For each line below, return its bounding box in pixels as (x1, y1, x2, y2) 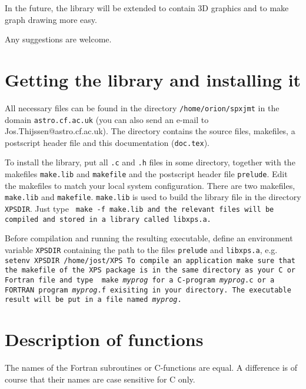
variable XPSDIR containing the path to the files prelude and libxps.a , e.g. (5, 243, 278, 255)
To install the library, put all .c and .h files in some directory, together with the (5, 156, 295, 168)
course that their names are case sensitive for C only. (5, 373, 195, 385)
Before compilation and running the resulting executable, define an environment (5, 232, 293, 244)
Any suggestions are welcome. (5, 33, 112, 45)
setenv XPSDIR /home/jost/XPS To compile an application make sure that (5, 256, 295, 265)
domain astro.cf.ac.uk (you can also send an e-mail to (5, 113, 209, 125)
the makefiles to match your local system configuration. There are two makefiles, (5, 179, 295, 191)
